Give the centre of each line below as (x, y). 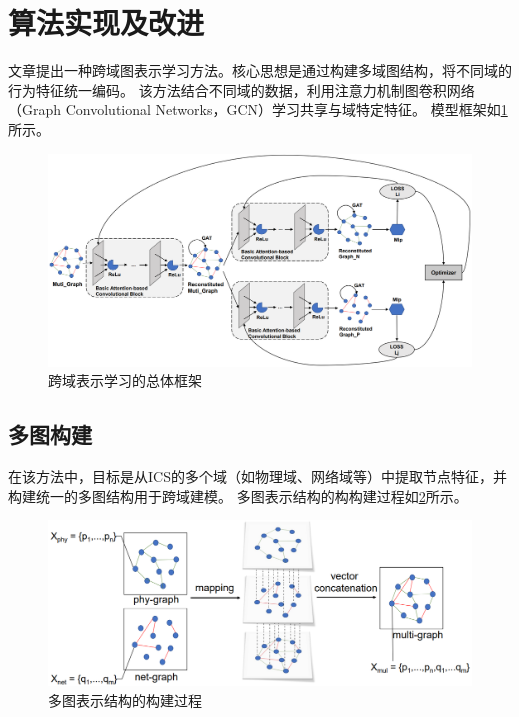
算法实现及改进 (106, 22)
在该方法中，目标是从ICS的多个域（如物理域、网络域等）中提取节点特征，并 (257, 476)
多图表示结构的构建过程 (125, 699)
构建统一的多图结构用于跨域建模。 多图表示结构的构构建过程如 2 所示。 (238, 495)
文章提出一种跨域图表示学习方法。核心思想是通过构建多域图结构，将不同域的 (260, 70)
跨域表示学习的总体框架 (125, 380)
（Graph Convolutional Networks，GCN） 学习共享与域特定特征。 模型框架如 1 (258, 109)
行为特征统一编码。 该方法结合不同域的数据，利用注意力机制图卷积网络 (241, 89)
